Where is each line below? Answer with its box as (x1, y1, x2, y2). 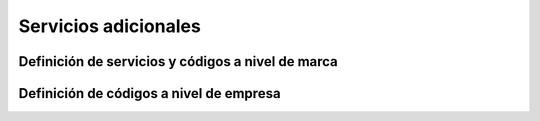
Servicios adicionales (18, 15, 202, 37)
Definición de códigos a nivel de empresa (18, 85, 281, 102)
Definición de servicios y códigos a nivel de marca (18, 53, 339, 70)
